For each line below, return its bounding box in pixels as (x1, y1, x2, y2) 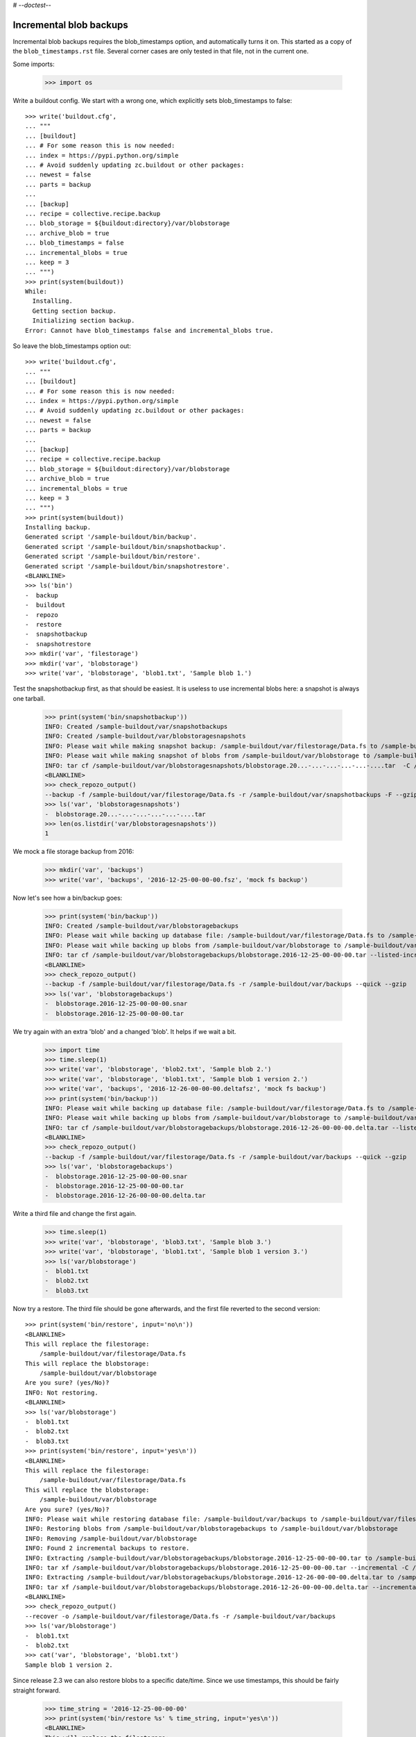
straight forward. (12, 1686, 61, 1695)
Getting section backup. (32, 306, 117, 315)
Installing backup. (25, 523, 92, 532)
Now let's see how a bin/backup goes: (12, 894, 123, 902)
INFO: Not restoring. (25, 1388, 98, 1397)
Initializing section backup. (32, 317, 135, 324)
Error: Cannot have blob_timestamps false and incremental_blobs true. (25, 327, 274, 334)
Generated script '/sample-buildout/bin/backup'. (25, 533, 198, 541)
